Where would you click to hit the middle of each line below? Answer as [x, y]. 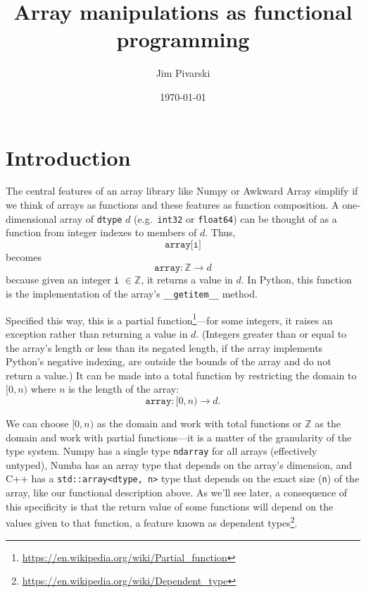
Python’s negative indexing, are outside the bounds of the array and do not [169, 361]
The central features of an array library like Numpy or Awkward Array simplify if [182, 191]
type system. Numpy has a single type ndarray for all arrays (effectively [162, 451]
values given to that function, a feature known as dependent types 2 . [152, 521]
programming [183, 39]
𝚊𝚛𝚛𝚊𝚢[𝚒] [183, 244]
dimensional [31, 218]
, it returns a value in [187, 280]
